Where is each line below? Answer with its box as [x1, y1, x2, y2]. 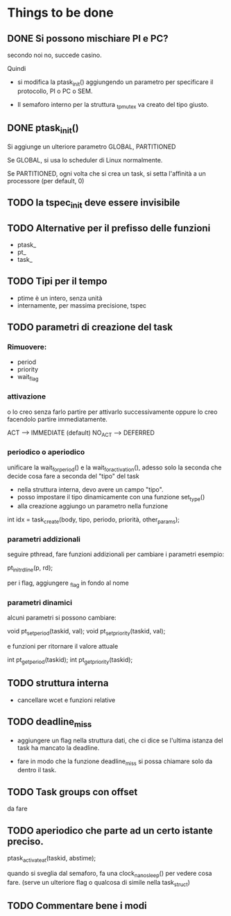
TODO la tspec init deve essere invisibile [7, 197, 180, 210]
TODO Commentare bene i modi [7, 899, 147, 911]
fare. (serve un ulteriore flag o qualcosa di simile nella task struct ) [7, 878, 191, 888]
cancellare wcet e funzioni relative [17, 696, 116, 704]
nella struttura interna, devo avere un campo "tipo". [17, 485, 164, 494]
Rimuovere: [7, 342, 47, 352]
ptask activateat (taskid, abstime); [7, 854, 96, 864]
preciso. [7, 835, 44, 847]
